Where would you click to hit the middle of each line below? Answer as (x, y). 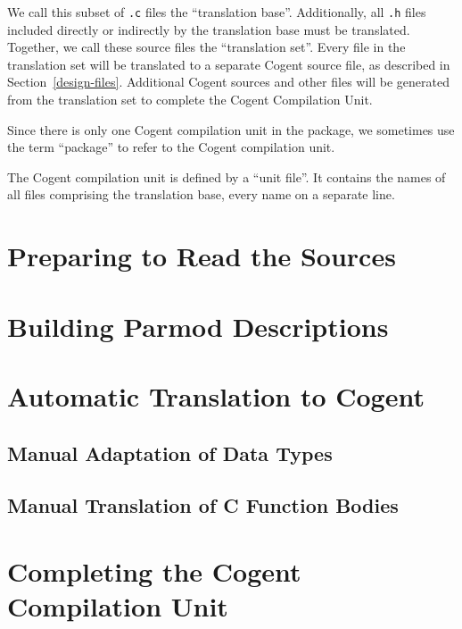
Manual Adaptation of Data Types (170, 453)
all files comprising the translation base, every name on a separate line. (201, 194)
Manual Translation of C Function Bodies (203, 505)
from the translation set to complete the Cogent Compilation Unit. (190, 100)
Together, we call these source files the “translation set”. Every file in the (206, 47)
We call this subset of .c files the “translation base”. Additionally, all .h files (217, 12)
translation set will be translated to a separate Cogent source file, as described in (229, 64)
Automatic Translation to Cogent (216, 395)
